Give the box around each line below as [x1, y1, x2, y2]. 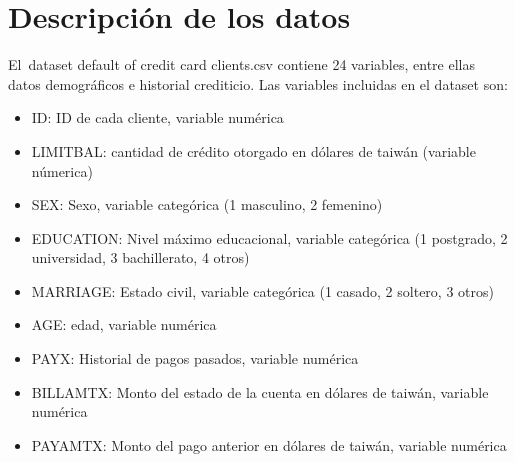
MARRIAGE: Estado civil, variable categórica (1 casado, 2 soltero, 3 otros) [31, 280, 494, 301]
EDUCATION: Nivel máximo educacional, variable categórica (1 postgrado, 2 [31, 227, 508, 248]
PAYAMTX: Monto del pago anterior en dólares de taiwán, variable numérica [31, 434, 507, 455]
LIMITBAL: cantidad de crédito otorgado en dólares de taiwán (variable [31, 140, 476, 161]
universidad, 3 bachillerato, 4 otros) [31, 247, 250, 268]
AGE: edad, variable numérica [31, 314, 217, 335]
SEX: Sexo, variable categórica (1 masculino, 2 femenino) [31, 194, 383, 215]
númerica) [31, 160, 93, 181]
